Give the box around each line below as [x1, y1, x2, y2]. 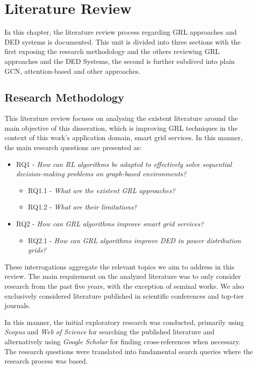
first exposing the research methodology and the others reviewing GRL [4, 46, 220, 56]
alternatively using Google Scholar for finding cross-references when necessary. [4, 336, 241, 346]
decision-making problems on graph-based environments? [16, 168, 187, 179]
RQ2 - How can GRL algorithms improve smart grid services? [16, 218, 204, 229]
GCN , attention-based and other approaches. [4, 65, 141, 76]
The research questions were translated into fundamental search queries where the [4, 346, 253, 356]
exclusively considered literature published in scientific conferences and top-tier [4, 290, 244, 301]
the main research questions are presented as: [4, 142, 142, 153]
